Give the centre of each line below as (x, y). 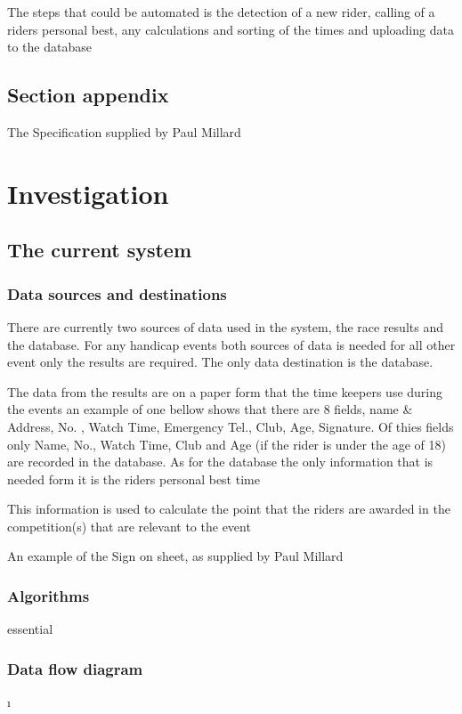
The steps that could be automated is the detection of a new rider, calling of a (221, 12)
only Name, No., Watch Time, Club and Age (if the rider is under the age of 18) (227, 444)
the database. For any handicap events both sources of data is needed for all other (231, 344)
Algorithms (49, 596)
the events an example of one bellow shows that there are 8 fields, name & (210, 409)
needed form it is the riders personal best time (134, 479)
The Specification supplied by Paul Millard (124, 131)
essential (30, 629)
